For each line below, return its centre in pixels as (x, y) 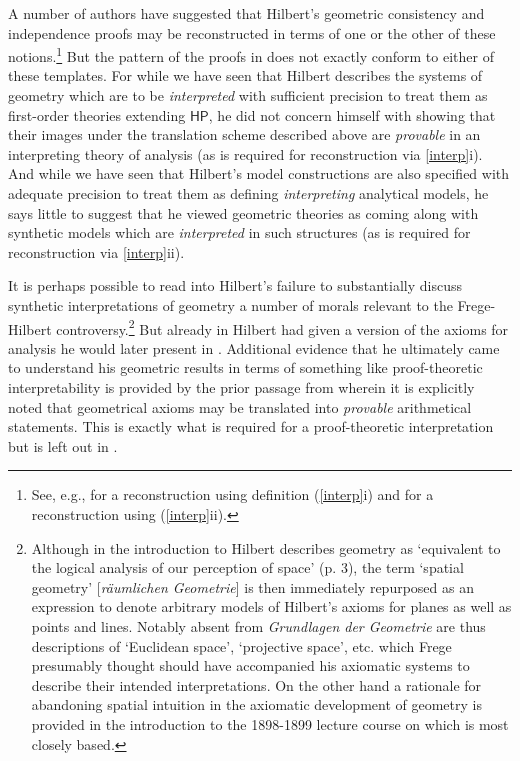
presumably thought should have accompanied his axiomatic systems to (250, 665)
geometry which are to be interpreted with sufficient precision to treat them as (248, 95)
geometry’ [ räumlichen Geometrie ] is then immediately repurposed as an (252, 586)
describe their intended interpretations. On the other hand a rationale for (256, 684)
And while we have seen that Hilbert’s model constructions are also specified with (259, 173)
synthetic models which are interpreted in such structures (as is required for (239, 232)
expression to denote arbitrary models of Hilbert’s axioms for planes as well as (271, 606)
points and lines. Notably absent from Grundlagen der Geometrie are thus (258, 625)
